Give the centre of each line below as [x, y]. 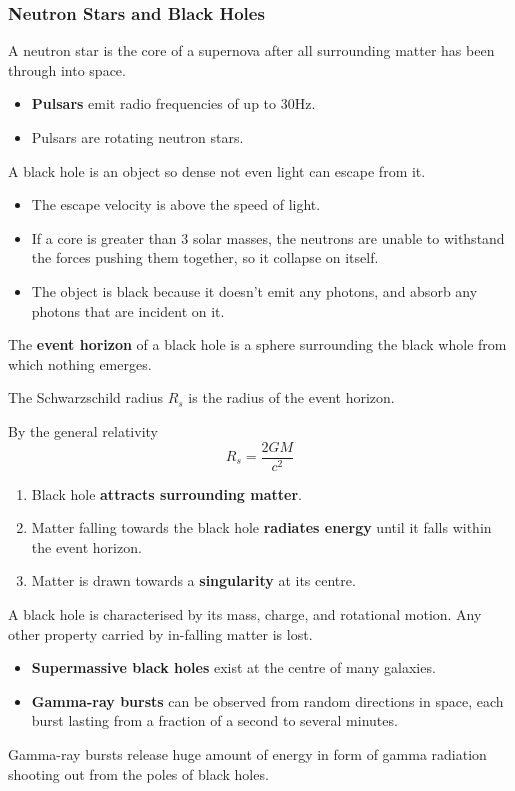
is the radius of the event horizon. [291, 397]
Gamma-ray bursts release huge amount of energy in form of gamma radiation [247, 753]
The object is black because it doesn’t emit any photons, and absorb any [254, 290]
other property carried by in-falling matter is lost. [160, 633]
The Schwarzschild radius [86, 397]
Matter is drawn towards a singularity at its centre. [193, 580]
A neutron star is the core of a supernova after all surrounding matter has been [251, 50]
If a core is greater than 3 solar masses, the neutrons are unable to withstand [268, 237]
